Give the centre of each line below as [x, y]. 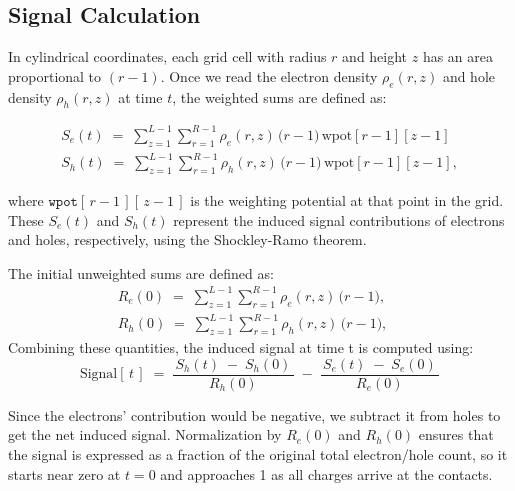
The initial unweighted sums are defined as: [141, 272]
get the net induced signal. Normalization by [145, 434]
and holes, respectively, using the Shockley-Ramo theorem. [187, 239]
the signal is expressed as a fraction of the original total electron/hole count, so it [258, 453]
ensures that [456, 434]
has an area [458, 56]
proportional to [55, 75]
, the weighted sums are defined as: [279, 96]
